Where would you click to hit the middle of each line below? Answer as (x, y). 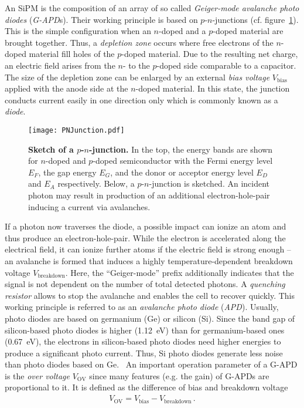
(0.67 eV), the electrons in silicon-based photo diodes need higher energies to (143, 341)
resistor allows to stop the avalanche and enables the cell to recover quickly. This (150, 295)
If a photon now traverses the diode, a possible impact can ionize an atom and (146, 226)
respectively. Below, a (96, 183)
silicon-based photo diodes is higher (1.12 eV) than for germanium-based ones (145, 330)
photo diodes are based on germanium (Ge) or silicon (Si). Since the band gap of (150, 318)
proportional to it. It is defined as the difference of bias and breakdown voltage (146, 387)
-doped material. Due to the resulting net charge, (210, 54)
